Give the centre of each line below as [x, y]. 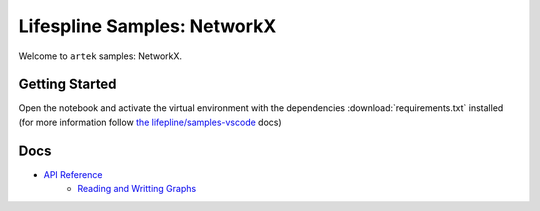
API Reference [73, 174]
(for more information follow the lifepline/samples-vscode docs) [150, 122]
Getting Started [67, 84]
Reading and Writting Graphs [137, 189]
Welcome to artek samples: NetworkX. [100, 56]
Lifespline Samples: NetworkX [147, 26]
